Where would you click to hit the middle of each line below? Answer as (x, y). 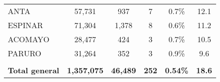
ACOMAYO (29, 39)
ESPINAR (26, 25)
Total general (34, 70)
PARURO (25, 53)
